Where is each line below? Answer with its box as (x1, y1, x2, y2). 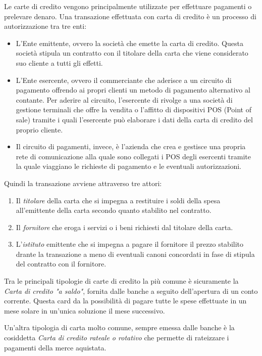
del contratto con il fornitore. (16, 258, 107, 269)
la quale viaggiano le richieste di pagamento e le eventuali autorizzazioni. (16, 161, 241, 171)
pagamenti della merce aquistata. (4, 342, 107, 352)
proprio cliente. (16, 124, 63, 135)
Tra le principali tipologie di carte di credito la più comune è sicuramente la (4, 276, 239, 286)
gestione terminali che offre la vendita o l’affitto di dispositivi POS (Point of (16, 104, 252, 115)
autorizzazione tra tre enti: (4, 21, 87, 31)
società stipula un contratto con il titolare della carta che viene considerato (16, 48, 248, 58)
